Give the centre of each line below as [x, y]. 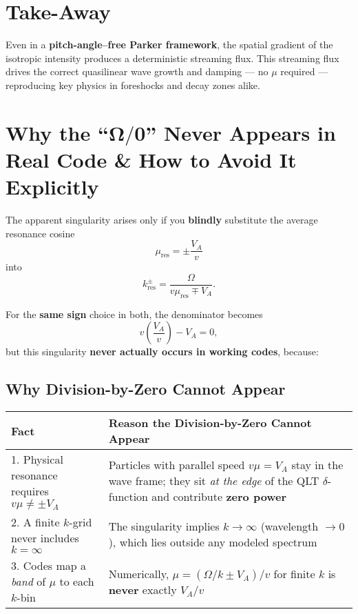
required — [304, 71]
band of [29, 582]
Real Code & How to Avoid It [151, 159]
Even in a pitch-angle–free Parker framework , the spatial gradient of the [169, 44]
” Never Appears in [241, 132]
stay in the [317, 465]
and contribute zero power [219, 497]
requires [30, 491]
